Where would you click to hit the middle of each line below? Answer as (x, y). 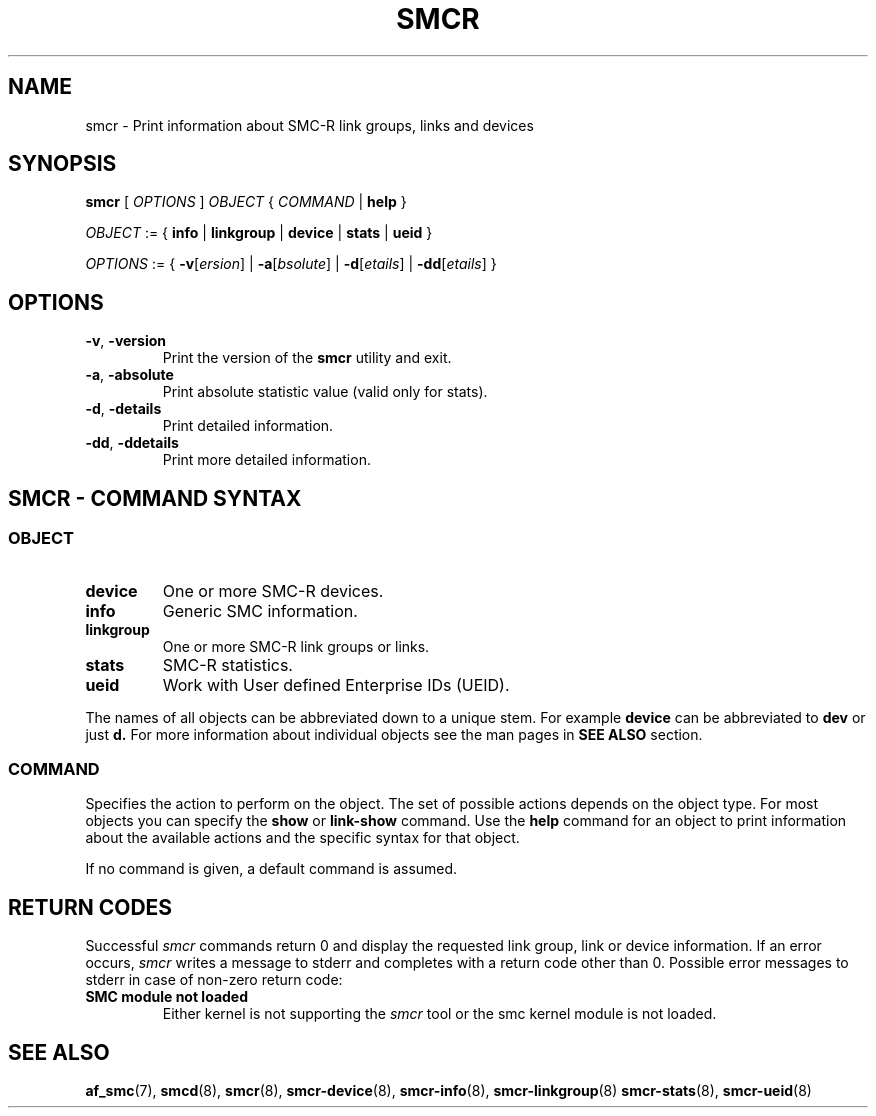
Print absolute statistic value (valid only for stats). (325, 392)
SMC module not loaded (167, 997)
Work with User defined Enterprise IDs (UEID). (336, 684)
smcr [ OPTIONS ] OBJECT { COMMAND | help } (246, 202)
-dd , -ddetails (132, 443)
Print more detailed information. (266, 460)
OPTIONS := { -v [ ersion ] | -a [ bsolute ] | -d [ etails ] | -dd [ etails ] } (291, 264)
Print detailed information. (248, 426)
